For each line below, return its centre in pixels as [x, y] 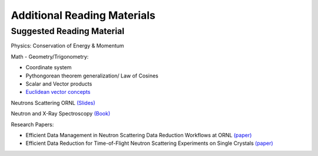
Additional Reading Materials [83, 15]
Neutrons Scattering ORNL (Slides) [53, 103]
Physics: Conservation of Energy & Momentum [67, 46]
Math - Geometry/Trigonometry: [50, 56]
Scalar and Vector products [59, 84]
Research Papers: [32, 124]
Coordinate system [49, 67]
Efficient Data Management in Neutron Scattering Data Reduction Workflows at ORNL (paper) [139, 135]
